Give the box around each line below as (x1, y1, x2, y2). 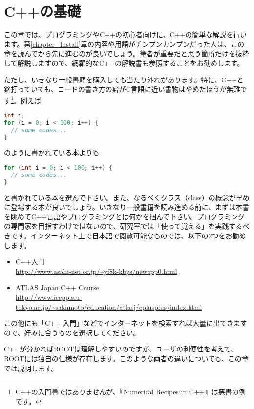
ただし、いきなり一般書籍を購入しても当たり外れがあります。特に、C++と (4, 74, 244, 84)
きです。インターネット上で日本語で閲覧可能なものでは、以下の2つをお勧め (4, 231, 246, 241)
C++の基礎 (4, 1, 81, 21)
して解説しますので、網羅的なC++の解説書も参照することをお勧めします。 (4, 58, 244, 68)
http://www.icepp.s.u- (15, 292, 82, 302)
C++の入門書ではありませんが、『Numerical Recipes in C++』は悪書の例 (15, 387, 246, 397)
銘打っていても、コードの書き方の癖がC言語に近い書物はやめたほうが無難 (4, 84, 240, 94)
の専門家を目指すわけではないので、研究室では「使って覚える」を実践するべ (4, 221, 250, 231)
